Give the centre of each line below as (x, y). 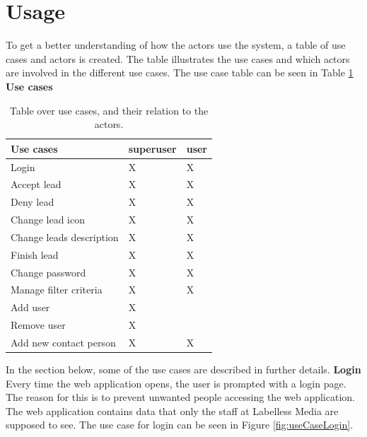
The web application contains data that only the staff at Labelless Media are (172, 410)
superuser (152, 148)
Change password (48, 272)
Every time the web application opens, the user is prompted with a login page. (176, 383)
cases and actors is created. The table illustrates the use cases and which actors (178, 58)
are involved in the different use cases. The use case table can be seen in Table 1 (180, 72)
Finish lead (35, 254)
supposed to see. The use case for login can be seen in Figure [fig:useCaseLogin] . (180, 425)
